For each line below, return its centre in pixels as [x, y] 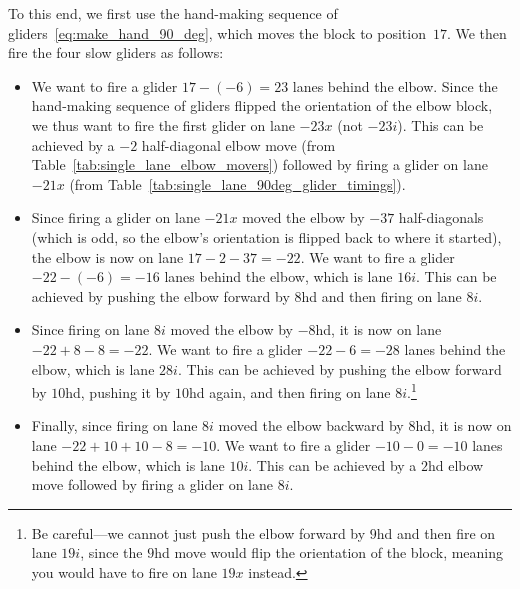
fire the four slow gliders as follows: [116, 52]
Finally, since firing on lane [114, 425]
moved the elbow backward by [311, 425]
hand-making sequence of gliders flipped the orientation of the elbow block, [262, 105]
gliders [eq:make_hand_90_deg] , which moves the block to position [217, 32]
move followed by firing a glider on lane [152, 484]
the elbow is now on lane [107, 256]
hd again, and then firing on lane [290, 391]
